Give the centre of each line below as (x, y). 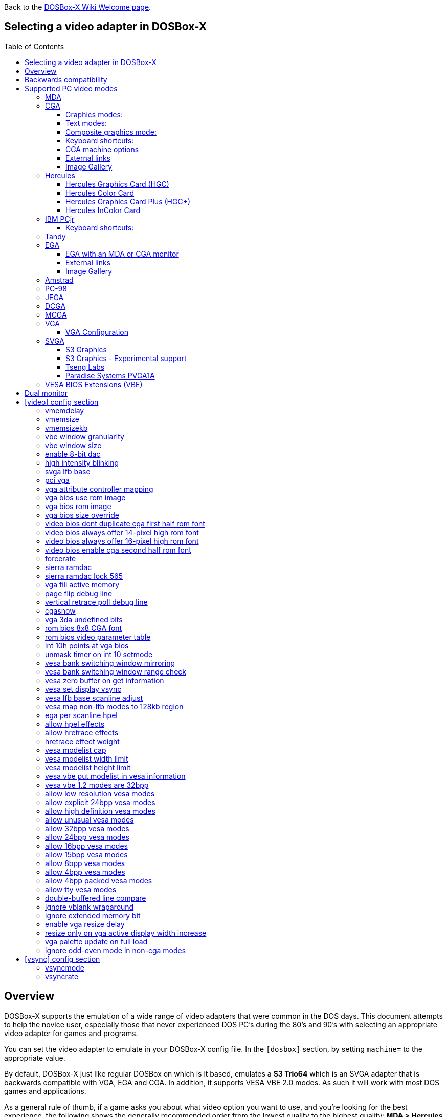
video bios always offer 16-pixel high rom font (122, 541)
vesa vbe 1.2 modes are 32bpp (97, 785)
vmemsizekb (66, 428)
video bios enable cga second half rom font (118, 550)
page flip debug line (79, 593)
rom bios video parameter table (98, 637)
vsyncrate (62, 976)
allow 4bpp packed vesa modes (99, 880)
